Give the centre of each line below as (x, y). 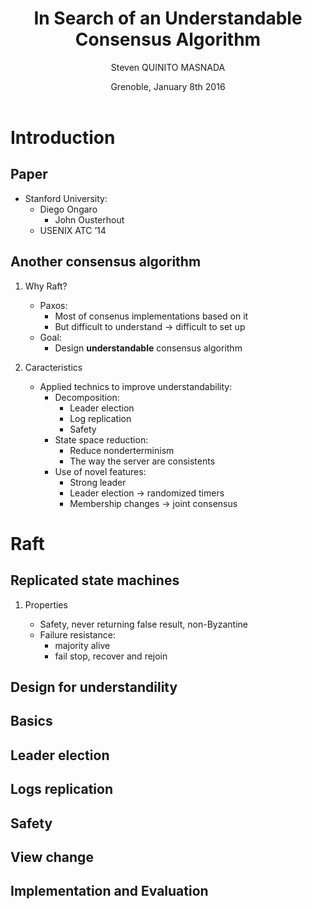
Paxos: (53, 305)
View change (52, 857)
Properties (46, 604)
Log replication (100, 418)
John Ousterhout (89, 219)
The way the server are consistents (142, 461)
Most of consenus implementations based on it (151, 316)
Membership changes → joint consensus (153, 503)
